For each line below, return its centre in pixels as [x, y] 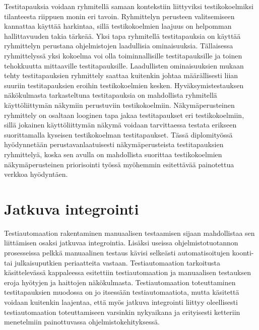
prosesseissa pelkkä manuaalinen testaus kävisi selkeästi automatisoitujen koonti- [129, 252]
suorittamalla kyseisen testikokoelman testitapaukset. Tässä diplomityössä [118, 134]
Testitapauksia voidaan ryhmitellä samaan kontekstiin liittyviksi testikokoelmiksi [129, 6]
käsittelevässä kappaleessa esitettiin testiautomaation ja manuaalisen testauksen [127, 272]
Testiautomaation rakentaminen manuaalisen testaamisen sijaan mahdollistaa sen [129, 233]
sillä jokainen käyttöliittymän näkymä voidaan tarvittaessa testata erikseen [120, 125]
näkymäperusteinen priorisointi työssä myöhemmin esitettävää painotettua [119, 164]
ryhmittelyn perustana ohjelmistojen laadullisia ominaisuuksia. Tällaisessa [119, 46]
